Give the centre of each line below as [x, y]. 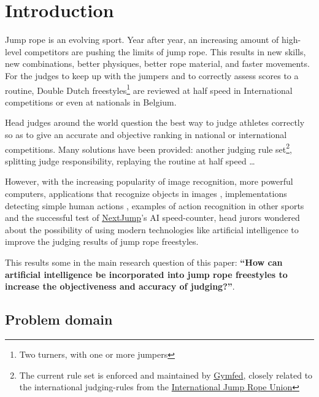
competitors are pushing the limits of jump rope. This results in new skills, [165, 51]
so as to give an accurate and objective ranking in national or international [146, 134]
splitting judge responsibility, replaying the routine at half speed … [130, 160]
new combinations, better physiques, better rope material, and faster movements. [157, 64]
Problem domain [59, 319]
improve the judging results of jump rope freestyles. [102, 241]
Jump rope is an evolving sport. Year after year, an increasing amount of [142, 40]
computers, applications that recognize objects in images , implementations [146, 193]
